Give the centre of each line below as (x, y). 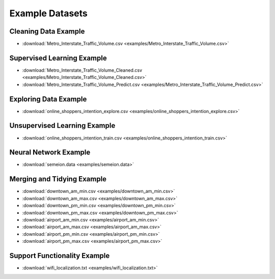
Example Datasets (48, 13)
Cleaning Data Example (47, 31)
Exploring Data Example (48, 99)
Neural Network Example (50, 152)
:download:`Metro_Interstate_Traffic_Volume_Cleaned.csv (82, 70)
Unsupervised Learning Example (62, 125)
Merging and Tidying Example (58, 179)
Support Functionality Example (60, 255)
